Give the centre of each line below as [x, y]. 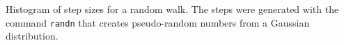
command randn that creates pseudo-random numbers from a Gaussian [158, 22]
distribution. [32, 36]
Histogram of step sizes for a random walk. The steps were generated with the [172, 9]
